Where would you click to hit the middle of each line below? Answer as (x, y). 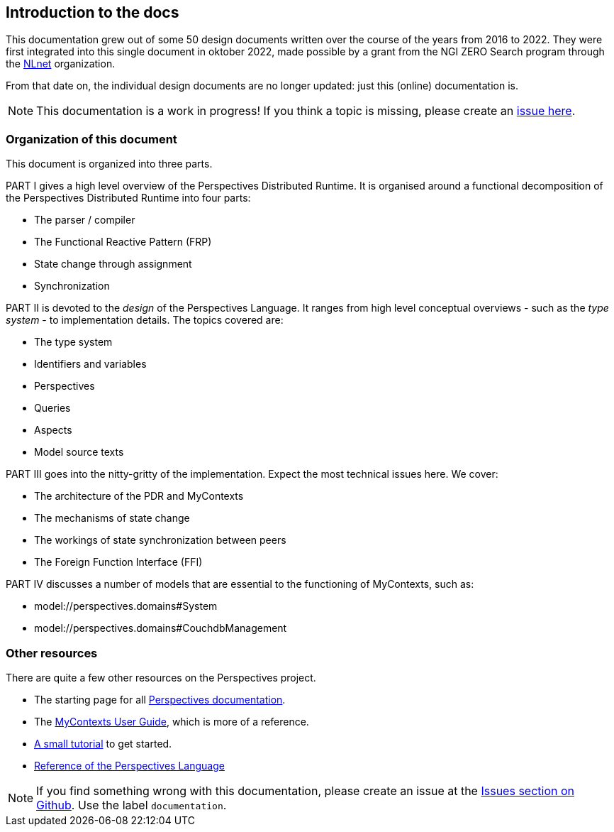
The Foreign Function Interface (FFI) (118, 562)
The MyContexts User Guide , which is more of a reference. (172, 721)
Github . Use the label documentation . (132, 805)
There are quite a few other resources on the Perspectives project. (161, 677)
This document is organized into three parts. (109, 164)
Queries (52, 408)
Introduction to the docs (93, 12)
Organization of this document (91, 139)
